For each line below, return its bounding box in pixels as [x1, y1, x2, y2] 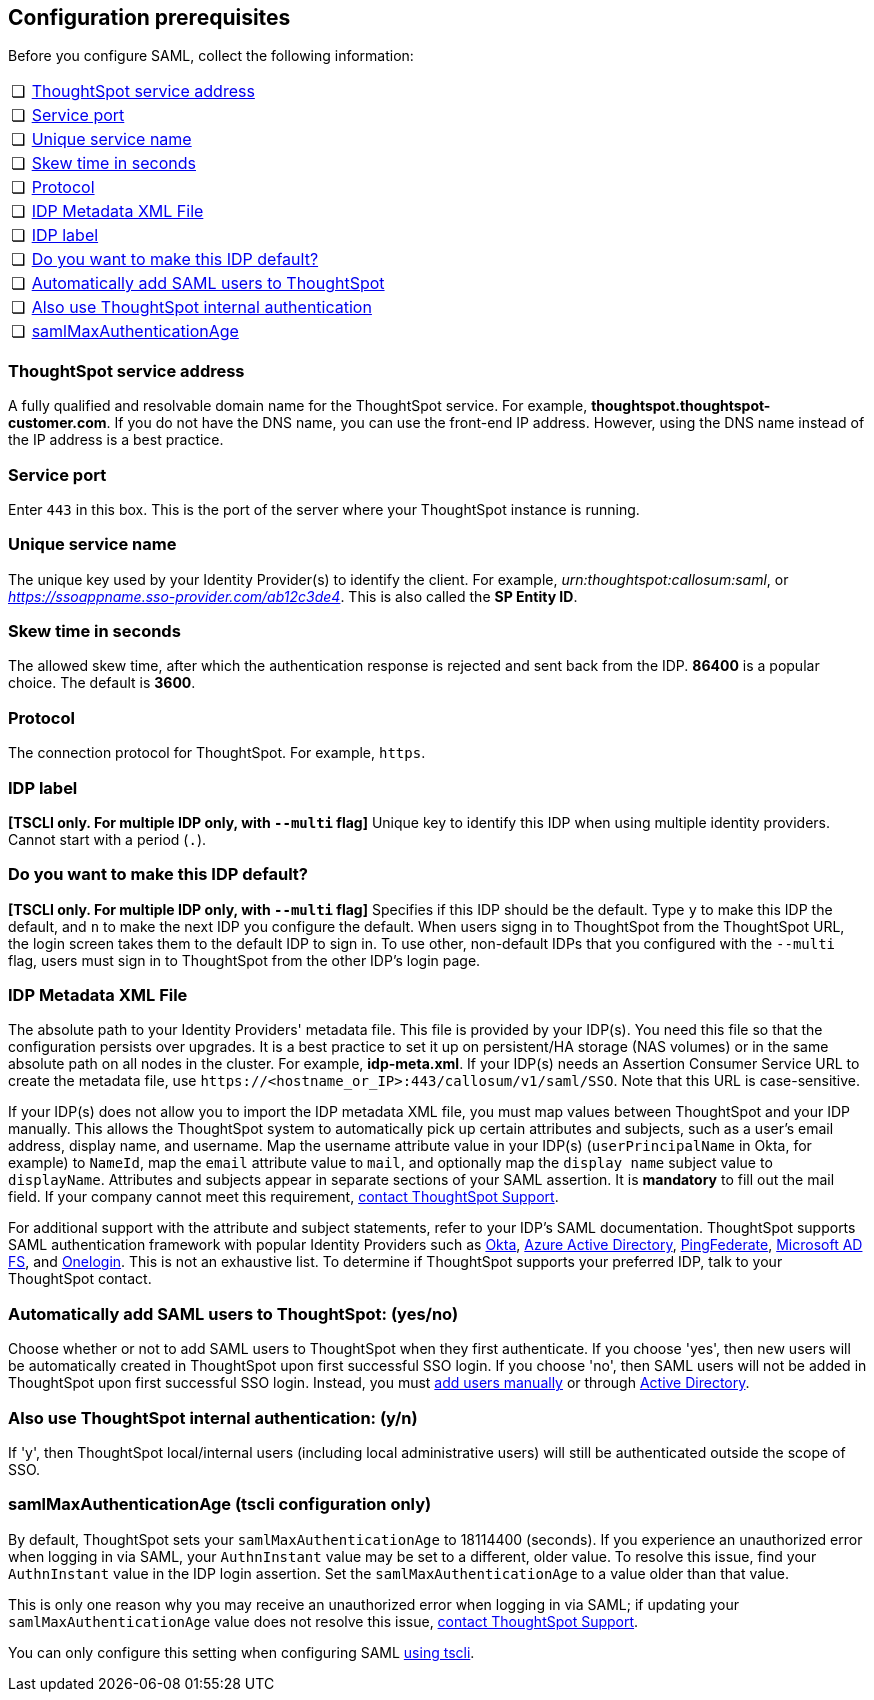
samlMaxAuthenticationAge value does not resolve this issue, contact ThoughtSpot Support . [8, 1612, 639, 1630]
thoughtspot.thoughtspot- [591, 397, 771, 415]
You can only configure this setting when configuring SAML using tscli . [8, 1643, 475, 1661]
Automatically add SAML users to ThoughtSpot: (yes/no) [8, 1303, 459, 1324]
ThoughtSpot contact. [8, 1270, 152, 1288]
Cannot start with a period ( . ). [8, 830, 207, 848]
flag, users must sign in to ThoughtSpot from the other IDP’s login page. [8, 951, 481, 969]
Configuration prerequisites [8, 5, 291, 30]
